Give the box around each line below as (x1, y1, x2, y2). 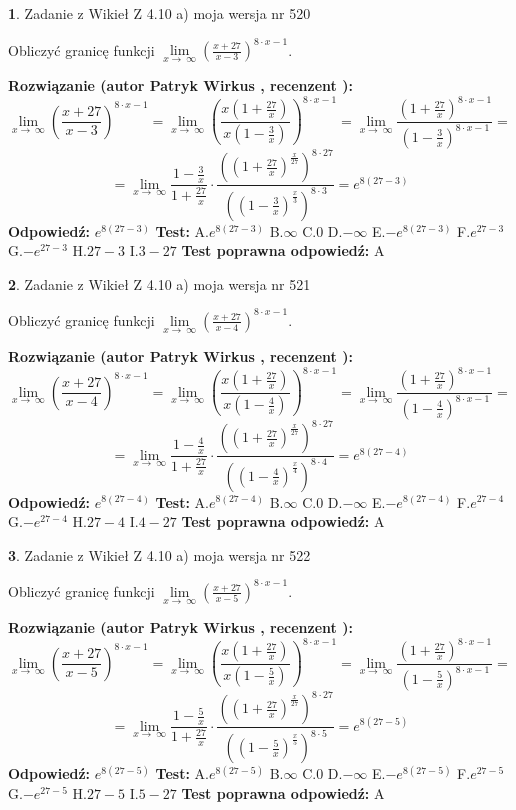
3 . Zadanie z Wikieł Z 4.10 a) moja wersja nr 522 (8, 544, 311, 565)
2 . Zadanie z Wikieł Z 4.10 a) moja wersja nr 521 (8, 273, 311, 294)
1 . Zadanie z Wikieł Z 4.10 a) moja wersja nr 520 (8, 3, 311, 23)
